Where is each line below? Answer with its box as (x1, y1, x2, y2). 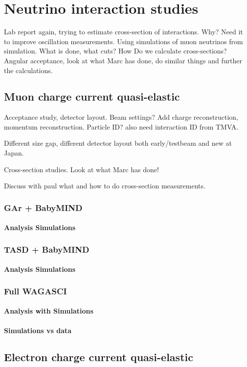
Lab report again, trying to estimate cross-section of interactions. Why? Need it (4, 26, 243, 37)
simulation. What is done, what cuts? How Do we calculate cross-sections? (4, 46, 227, 56)
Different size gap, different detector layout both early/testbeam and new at (4, 138, 232, 148)
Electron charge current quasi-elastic (4, 349, 193, 364)
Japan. (4, 148, 24, 158)
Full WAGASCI (4, 285, 67, 297)
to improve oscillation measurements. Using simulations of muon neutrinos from (4, 36, 243, 46)
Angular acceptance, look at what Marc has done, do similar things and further (4, 55, 242, 65)
